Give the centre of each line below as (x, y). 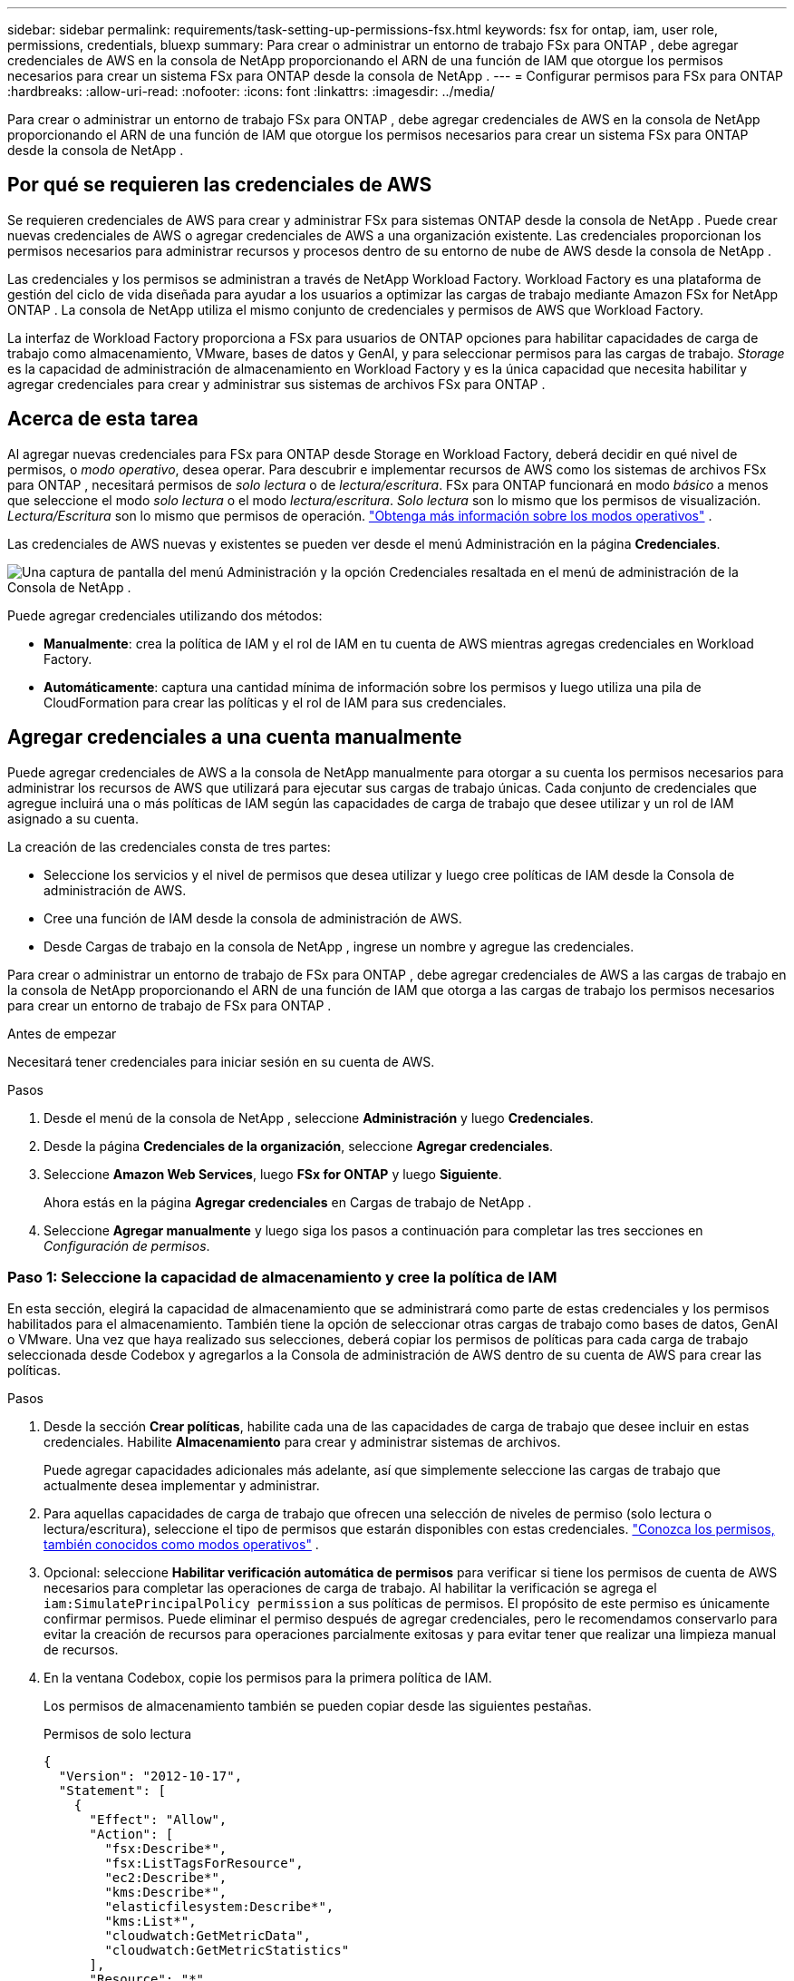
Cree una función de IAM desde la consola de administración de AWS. (253, 918)
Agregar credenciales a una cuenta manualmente (235, 737)
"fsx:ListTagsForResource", (204, 1864)
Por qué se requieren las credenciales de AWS (220, 185)
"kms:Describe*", (166, 1893)
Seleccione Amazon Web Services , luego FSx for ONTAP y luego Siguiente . (273, 1174)
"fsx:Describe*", (166, 1849)
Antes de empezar (62, 1033)
